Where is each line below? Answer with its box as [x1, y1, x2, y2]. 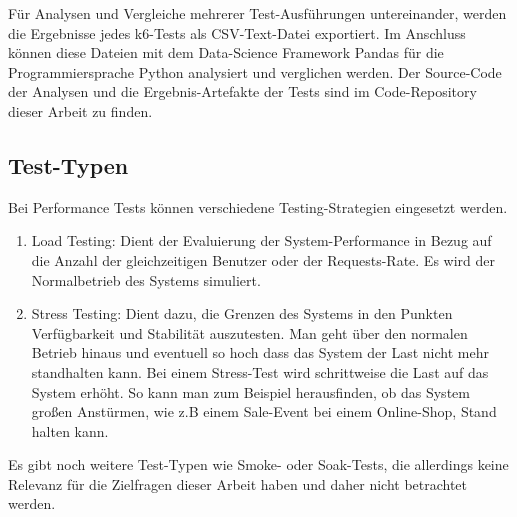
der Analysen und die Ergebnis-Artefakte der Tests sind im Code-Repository [8, 81, 477, 102]
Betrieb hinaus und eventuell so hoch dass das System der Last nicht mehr [31, 342, 489, 363]
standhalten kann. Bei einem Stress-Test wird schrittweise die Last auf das [31, 361, 489, 382]
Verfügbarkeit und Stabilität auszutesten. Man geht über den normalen [31, 322, 468, 343]
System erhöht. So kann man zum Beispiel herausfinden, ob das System [31, 381, 470, 402]
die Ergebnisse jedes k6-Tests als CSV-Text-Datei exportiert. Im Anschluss [8, 22, 466, 43]
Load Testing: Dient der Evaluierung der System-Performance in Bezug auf [31, 230, 492, 251]
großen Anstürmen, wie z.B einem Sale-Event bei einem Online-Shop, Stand [31, 401, 497, 422]
